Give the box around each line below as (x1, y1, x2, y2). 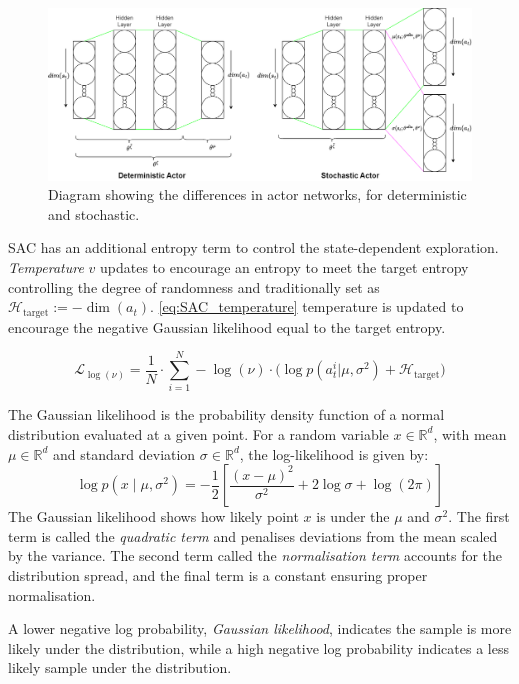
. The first (448, 506, 510, 527)
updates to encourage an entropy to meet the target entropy (100, 257, 469, 278)
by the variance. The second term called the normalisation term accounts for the (8, 545, 503, 566)
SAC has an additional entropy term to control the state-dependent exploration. (8, 237, 499, 258)
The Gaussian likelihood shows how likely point (8, 506, 299, 527)
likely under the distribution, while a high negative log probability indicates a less (8, 637, 509, 658)
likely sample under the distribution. (8, 657, 232, 678)
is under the (316, 506, 390, 527)
